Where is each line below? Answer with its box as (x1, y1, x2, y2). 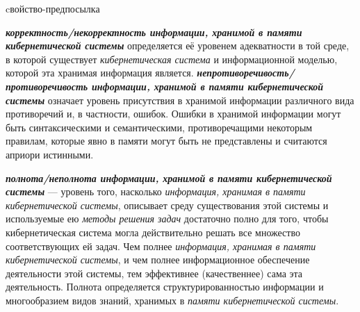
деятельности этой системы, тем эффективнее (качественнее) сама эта (6, 265, 303, 280)
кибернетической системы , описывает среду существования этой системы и (6, 197, 329, 212)
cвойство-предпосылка (6, 1, 100, 15)
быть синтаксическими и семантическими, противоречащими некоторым (6, 120, 313, 134)
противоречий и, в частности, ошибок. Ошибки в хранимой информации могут (6, 106, 341, 121)
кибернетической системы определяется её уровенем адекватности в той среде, (6, 38, 350, 53)
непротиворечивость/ (197, 65, 295, 80)
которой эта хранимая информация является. (6, 65, 194, 80)
